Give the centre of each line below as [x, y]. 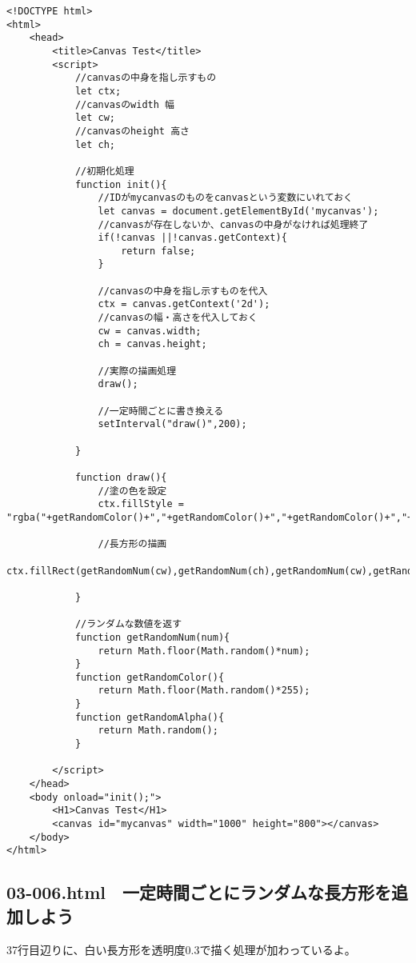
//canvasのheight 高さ [132, 131]
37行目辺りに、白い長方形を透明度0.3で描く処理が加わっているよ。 [181, 949]
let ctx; [98, 91]
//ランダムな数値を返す [128, 624]
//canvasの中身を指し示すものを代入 [183, 291]
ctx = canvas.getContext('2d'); [184, 304]
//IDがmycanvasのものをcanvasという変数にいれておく [225, 198]
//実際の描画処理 [137, 371]
